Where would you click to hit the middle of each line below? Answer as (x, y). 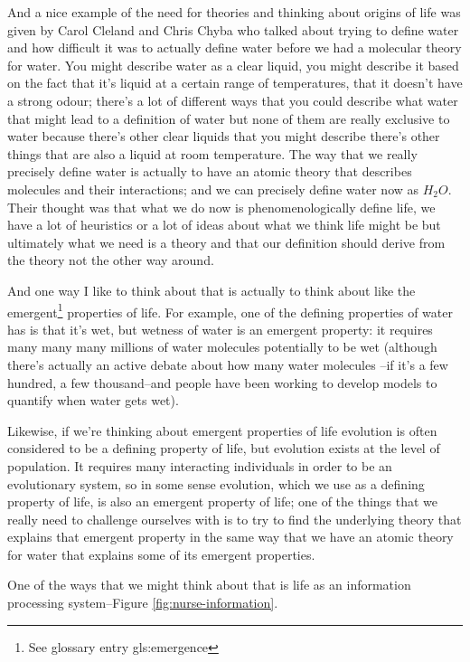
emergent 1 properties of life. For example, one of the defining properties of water (230, 310)
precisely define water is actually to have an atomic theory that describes (210, 171)
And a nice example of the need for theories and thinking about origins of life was (234, 12)
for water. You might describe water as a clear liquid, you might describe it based (233, 65)
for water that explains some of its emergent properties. (161, 554)
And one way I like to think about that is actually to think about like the (211, 290)
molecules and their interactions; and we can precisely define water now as (213, 189)
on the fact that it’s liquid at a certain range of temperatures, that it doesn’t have (235, 83)
